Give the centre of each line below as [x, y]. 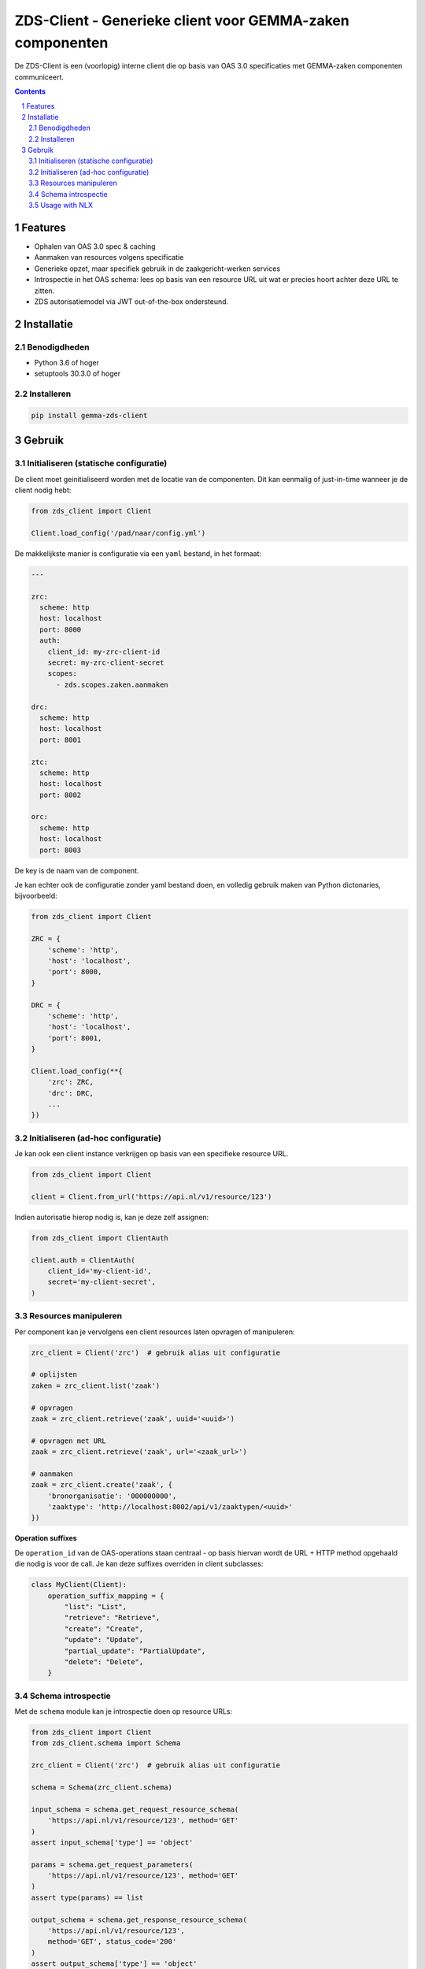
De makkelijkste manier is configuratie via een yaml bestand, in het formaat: [138, 553]
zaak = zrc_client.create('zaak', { [102, 1485]
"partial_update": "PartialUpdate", [135, 1651]
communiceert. [39, 77]
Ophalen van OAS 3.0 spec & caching [95, 246]
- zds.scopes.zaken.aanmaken [112, 684]
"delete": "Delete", [104, 1661]
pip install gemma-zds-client [89, 415]
